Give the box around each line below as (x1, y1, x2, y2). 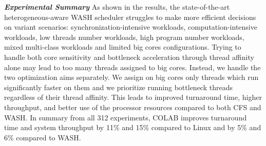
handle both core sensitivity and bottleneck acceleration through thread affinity (4, 51, 254, 62)
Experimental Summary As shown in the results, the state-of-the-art (4, 2, 230, 12)
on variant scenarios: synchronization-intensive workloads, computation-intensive (4, 22, 257, 32)
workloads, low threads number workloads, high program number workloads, (4, 31, 244, 42)
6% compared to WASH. (4, 132, 81, 142)
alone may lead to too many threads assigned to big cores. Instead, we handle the (4, 61, 261, 72)
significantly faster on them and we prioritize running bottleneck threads (4, 81, 233, 92)
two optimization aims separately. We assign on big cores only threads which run (4, 72, 259, 82)
